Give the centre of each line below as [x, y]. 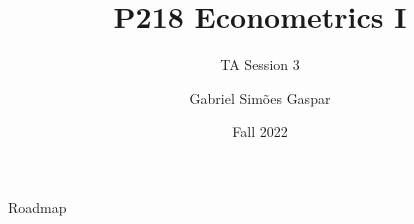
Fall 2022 [260, 131]
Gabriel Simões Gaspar [260, 97]
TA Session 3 [260, 64]
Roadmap [37, 206]
